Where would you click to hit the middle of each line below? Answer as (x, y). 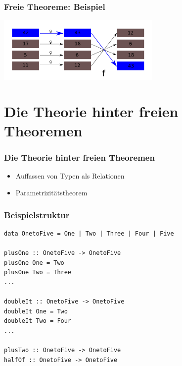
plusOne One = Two (34, 263)
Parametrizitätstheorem (51, 192)
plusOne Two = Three (38, 273)
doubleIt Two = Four (38, 321)
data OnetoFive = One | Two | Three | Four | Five (89, 233)
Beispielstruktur (37, 214)
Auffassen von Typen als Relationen (70, 176)
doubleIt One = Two (36, 311)
